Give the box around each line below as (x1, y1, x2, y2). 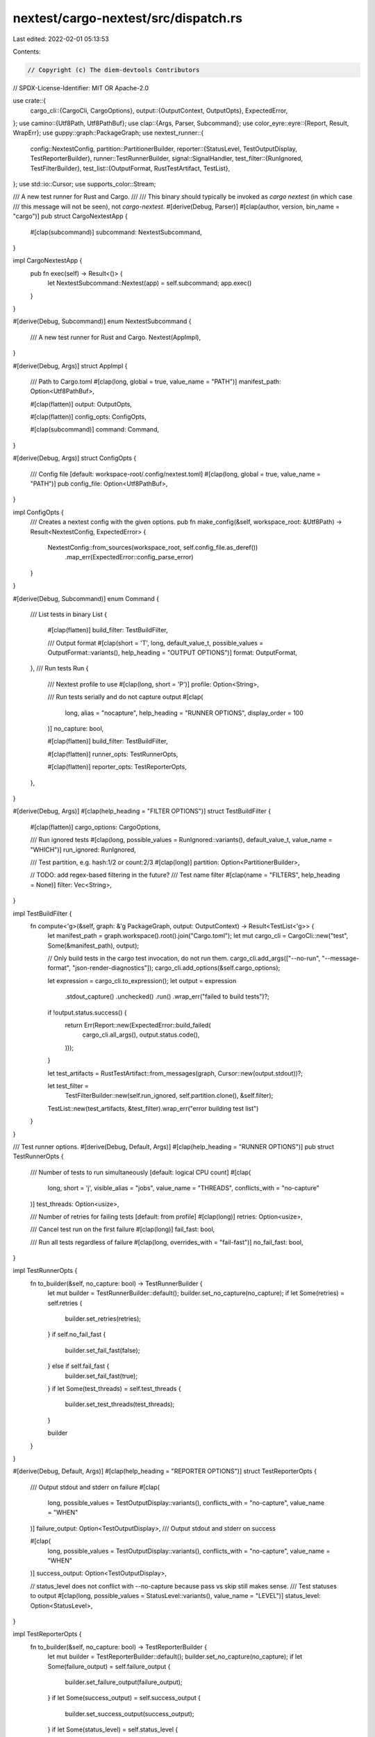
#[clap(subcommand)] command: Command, (30, 425, 160, 434)
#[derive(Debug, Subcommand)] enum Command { (12, 594, 160, 602)
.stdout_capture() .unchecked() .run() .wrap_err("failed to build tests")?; (65, 992, 270, 1001)
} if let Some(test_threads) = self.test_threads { (47, 1384, 181, 1392)
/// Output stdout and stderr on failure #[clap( (30, 1483, 160, 1491)
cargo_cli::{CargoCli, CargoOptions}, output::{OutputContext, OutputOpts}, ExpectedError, (30, 106, 288, 115)
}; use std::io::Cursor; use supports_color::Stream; (12, 180, 156, 188)
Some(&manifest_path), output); (47, 941, 139, 950)
